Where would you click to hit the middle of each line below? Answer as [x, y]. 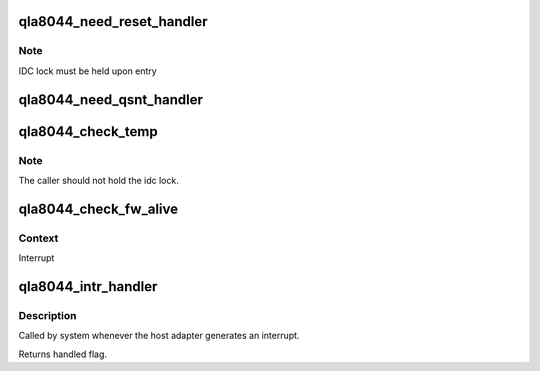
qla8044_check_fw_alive [98, 208]
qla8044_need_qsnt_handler [111, 99]
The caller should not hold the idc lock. [98, 180]
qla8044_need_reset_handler [113, 21]
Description [47, 315]
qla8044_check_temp [88, 131]
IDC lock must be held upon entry [87, 71]
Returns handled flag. [63, 354]
